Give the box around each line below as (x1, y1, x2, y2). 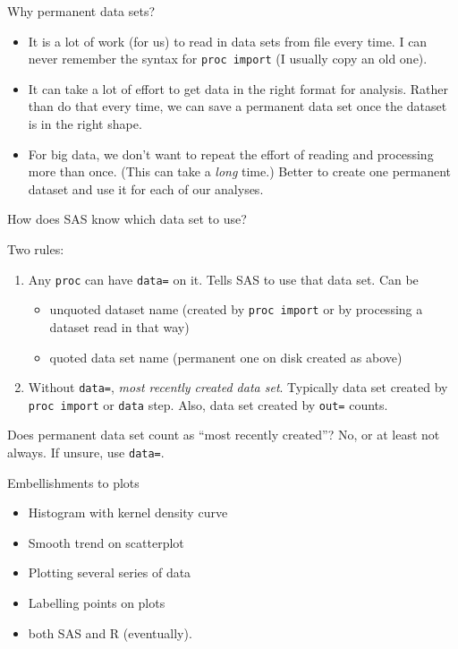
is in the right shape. (28, 115, 142, 133)
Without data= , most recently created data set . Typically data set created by (28, 378, 448, 397)
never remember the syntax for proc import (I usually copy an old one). (28, 49, 428, 68)
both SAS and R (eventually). (28, 623, 192, 642)
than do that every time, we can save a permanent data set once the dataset (28, 97, 447, 115)
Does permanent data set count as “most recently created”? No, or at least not (7, 425, 440, 444)
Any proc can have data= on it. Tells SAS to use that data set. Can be (28, 269, 419, 288)
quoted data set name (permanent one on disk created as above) (49, 347, 403, 366)
